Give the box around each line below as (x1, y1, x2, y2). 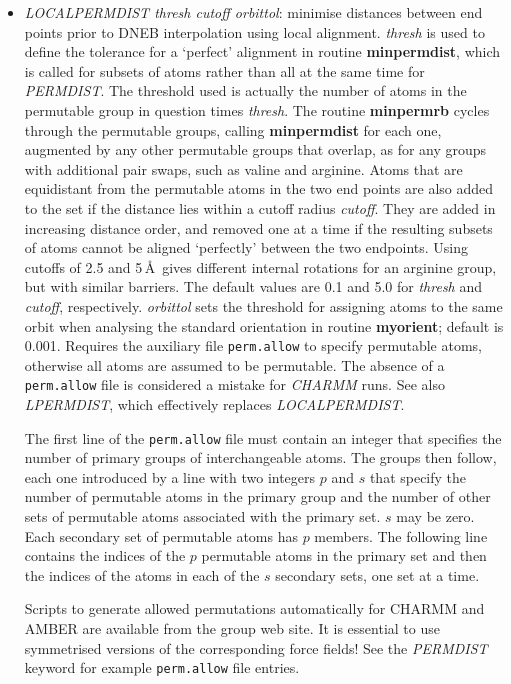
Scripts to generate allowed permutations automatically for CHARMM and (24, 598, 485, 619)
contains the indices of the (24, 545, 186, 566)
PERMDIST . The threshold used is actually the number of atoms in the (24, 80, 467, 101)
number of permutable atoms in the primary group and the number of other (24, 486, 491, 507)
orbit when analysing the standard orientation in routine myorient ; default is (24, 315, 504, 336)
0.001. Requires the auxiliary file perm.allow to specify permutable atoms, (24, 335, 482, 356)
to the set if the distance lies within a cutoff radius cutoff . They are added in (24, 197, 496, 218)
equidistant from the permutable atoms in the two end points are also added (24, 178, 494, 199)
